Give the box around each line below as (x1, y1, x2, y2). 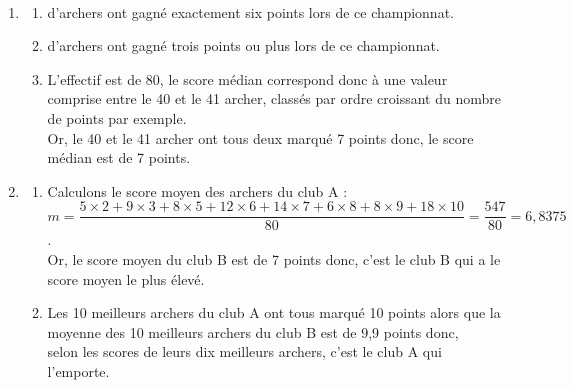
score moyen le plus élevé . (47, 268, 205, 289)
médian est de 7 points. (47, 147, 191, 168)
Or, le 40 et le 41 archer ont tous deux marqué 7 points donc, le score (47, 127, 474, 148)
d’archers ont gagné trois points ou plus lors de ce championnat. (47, 35, 440, 56)
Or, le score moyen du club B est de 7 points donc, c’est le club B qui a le (47, 249, 501, 269)
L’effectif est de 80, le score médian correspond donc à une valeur (47, 68, 448, 89)
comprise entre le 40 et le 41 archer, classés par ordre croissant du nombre (47, 88, 501, 109)
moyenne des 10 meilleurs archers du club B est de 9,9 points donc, (47, 321, 459, 342)
